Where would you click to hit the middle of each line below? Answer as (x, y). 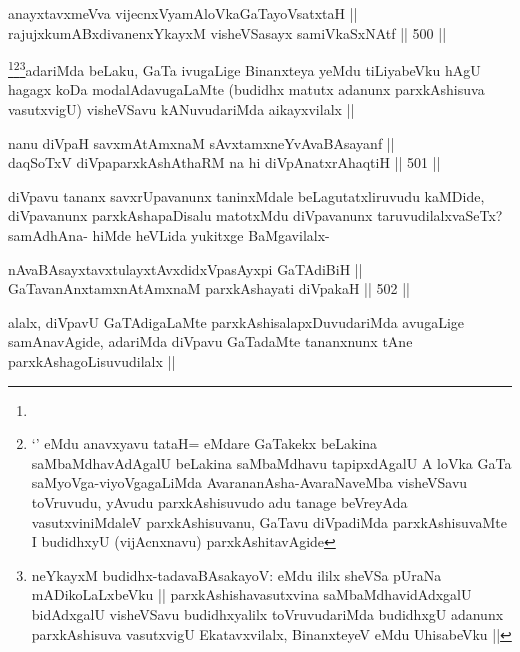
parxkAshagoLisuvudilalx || (92, 360)
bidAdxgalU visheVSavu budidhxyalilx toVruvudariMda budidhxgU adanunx (267, 613)
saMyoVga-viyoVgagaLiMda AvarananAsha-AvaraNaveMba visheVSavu (249, 482)
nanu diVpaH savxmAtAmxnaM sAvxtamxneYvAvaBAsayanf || (201, 142)
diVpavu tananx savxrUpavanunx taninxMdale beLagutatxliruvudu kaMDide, (246, 195)
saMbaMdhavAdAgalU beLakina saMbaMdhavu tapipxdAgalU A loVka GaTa (271, 462)
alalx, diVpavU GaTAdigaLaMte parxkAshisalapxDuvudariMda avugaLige (236, 321)
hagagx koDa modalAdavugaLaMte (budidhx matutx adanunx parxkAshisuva (246, 89)
